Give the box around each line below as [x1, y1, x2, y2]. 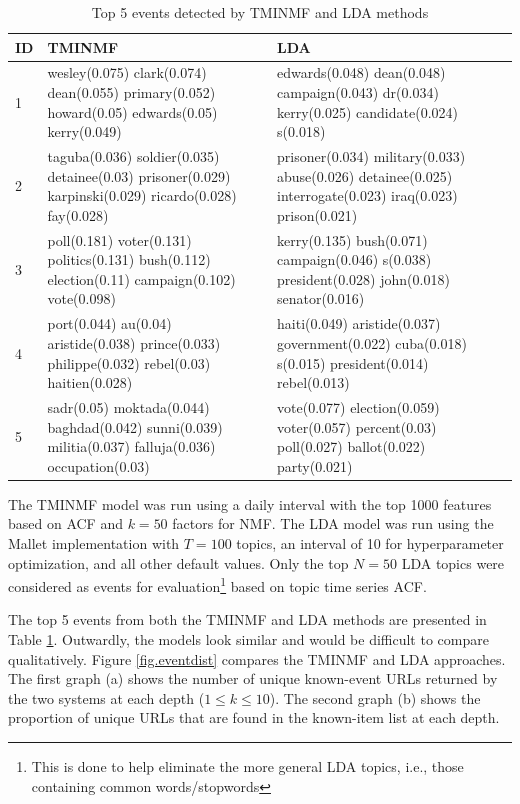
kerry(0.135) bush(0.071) [277, 229, 428, 250]
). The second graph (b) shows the [269, 687, 481, 708]
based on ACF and [8, 513, 123, 534]
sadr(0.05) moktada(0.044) [47, 396, 210, 417]
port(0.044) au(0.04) [47, 313, 172, 334]
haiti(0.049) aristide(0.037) [277, 313, 441, 334]
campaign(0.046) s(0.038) [277, 249, 432, 270]
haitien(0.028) [47, 372, 133, 393]
